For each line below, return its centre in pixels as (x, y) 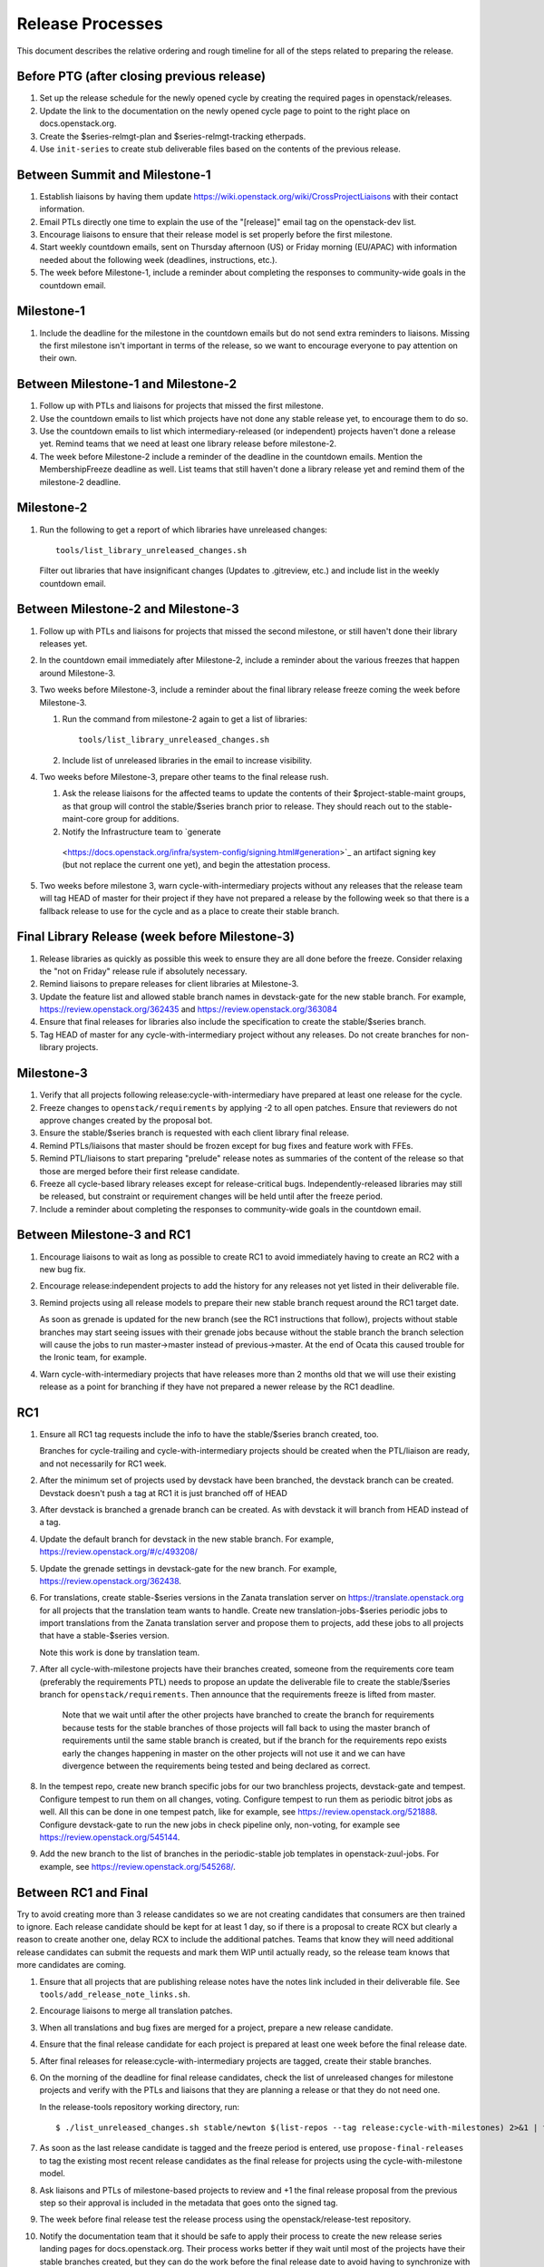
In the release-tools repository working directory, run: (140, 2106)
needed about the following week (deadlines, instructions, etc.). (159, 259)
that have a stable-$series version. (104, 1636)
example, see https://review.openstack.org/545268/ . (137, 1866)
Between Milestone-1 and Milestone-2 (127, 384)
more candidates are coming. (72, 1965)
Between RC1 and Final (83, 1892)
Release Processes (90, 24)
